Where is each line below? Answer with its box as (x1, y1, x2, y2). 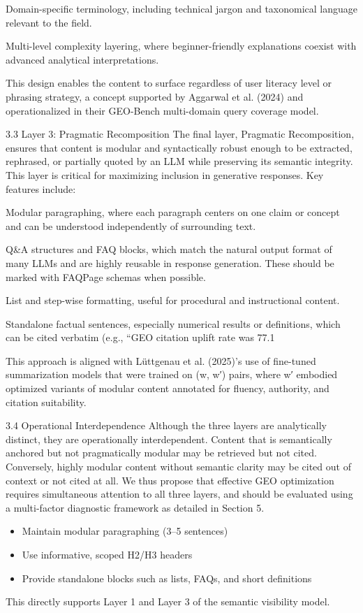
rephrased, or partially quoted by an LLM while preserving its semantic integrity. (6, 154, 353, 168)
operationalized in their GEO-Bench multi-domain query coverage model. (6, 103, 319, 117)
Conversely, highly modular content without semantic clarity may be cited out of (6, 459, 351, 474)
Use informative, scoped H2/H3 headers (22, 547, 193, 561)
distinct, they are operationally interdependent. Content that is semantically (6, 431, 332, 446)
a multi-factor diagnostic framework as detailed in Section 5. (6, 500, 265, 514)
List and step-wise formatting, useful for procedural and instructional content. (6, 293, 340, 308)
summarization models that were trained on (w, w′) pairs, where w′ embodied (6, 367, 338, 382)
